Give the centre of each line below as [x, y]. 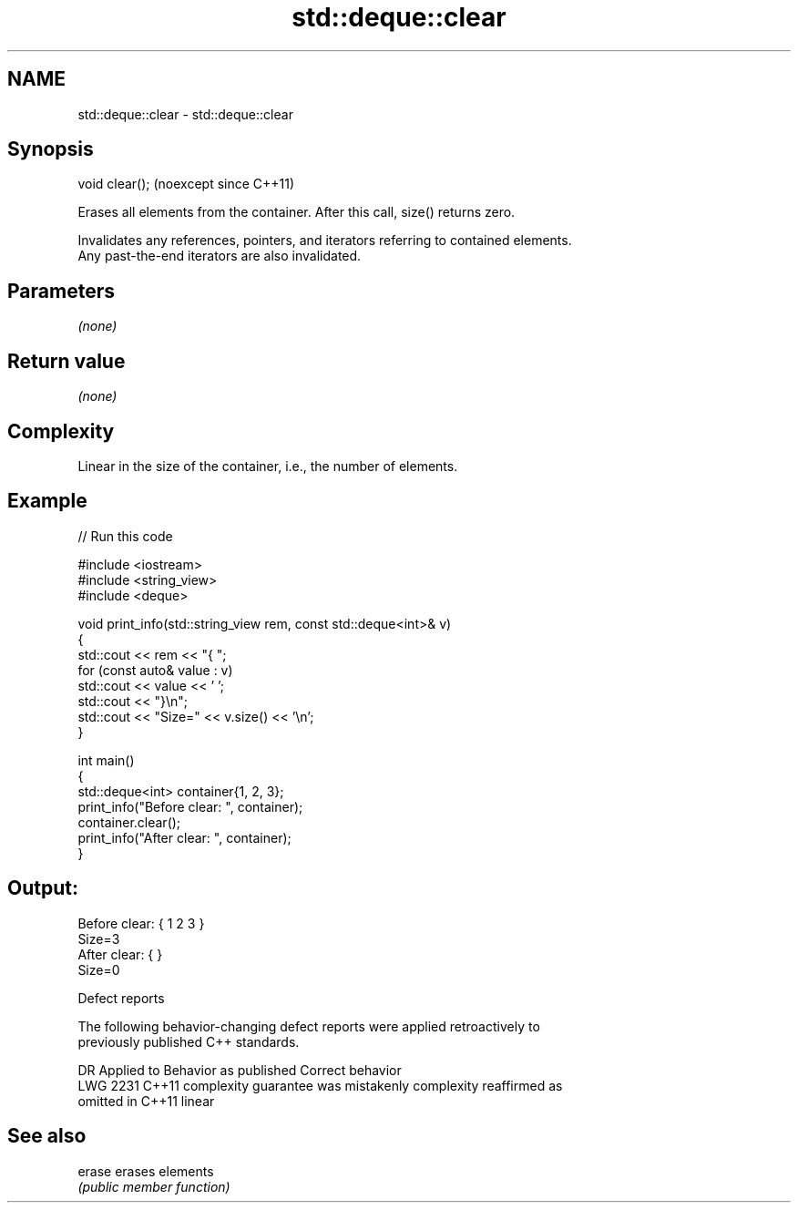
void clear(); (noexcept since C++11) [186, 184]
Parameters [61, 291]
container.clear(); [129, 822]
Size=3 [99, 938]
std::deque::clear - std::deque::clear [185, 114]
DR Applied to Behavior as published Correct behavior [240, 1070]
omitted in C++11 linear [146, 1101]
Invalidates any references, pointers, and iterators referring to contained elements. [325, 241]
